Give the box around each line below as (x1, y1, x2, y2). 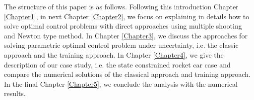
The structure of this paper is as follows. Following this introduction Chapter (4, 1, 239, 11)
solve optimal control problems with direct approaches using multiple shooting (4, 21, 242, 31)
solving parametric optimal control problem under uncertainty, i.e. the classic (4, 40, 239, 50)
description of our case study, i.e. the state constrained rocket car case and (4, 59, 231, 69)
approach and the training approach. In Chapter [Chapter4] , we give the (4, 49, 224, 60)
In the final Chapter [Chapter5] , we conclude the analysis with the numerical (4, 78, 238, 89)
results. (4, 88, 26, 99)
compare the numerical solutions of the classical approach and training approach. (4, 69, 251, 79)
